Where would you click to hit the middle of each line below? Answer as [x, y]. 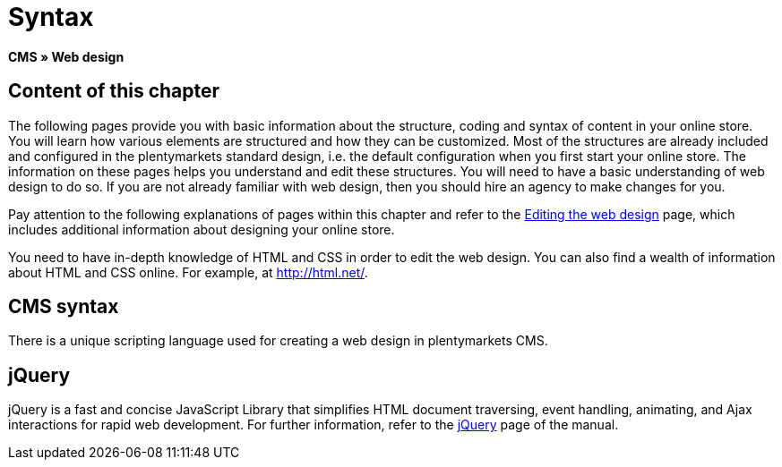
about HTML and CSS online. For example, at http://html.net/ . [188, 272]
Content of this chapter [114, 91]
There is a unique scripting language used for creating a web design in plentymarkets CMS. [278, 341]
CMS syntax [64, 307]
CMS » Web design [66, 56]
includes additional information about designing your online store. [202, 229]
